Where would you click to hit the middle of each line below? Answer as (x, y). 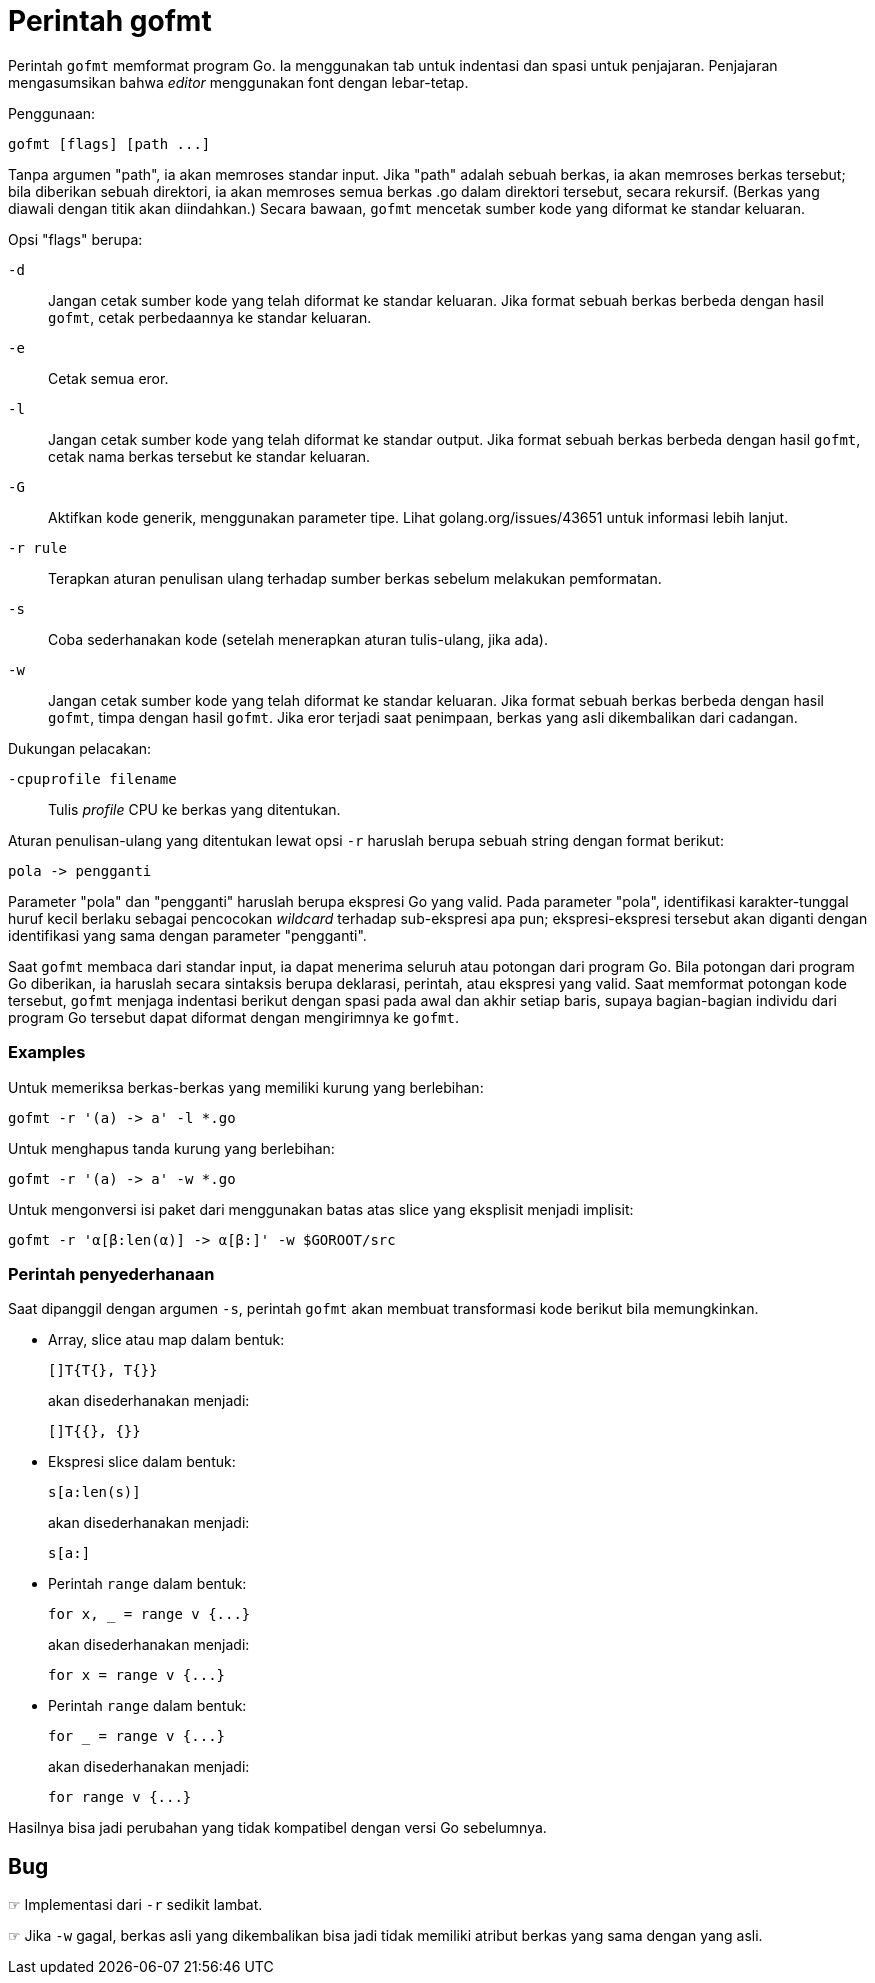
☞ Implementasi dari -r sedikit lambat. (135, 1905)
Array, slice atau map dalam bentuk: (166, 1340)
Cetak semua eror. (108, 378)
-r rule (38, 547)
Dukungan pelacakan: (80, 748)
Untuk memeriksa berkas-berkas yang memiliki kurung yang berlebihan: (246, 1087)
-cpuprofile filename (92, 778)
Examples (47, 1052)
